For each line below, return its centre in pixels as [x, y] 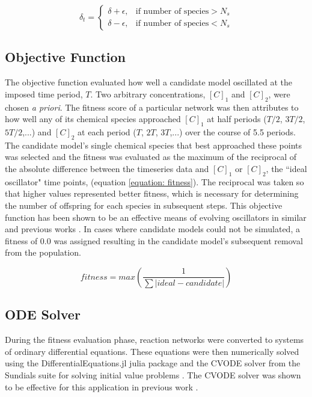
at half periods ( [237, 119]
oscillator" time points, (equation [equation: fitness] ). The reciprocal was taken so [154, 181]
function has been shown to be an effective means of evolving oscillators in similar [156, 217]
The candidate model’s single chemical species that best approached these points [154, 145]
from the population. [43, 252]
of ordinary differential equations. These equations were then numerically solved [152, 351]
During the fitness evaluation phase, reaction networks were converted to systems [154, 340]
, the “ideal [286, 168]
